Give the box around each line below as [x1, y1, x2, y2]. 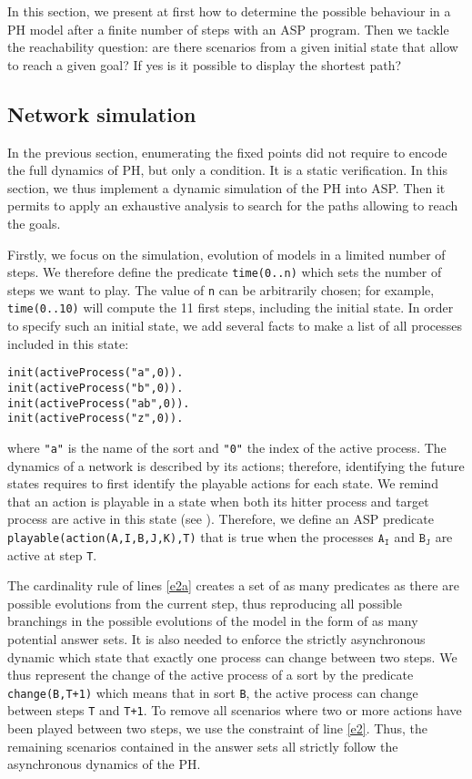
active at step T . [7, 545, 97, 564]
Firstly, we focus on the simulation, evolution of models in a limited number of [7, 244, 446, 263]
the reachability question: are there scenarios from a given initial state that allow [7, 37, 458, 56]
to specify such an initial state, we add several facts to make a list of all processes [7, 316, 463, 335]
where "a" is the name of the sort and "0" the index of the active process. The [7, 437, 447, 456]
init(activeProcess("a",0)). [7, 366, 184, 380]
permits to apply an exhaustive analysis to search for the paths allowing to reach [7, 196, 458, 215]
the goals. [7, 213, 61, 232]
